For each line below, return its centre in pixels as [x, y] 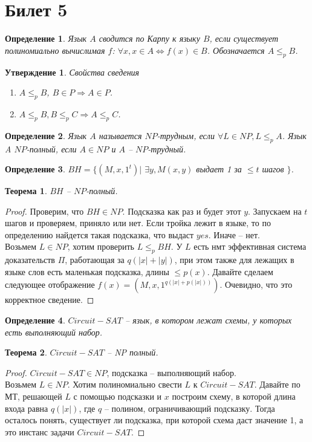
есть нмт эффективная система [250, 246]
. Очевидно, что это [256, 284]
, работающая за [95, 260]
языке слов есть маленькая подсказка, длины [87, 271]
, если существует [244, 38]
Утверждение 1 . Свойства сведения [72, 72]
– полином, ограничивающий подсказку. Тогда [190, 408]
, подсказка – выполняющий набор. [171, 372]
